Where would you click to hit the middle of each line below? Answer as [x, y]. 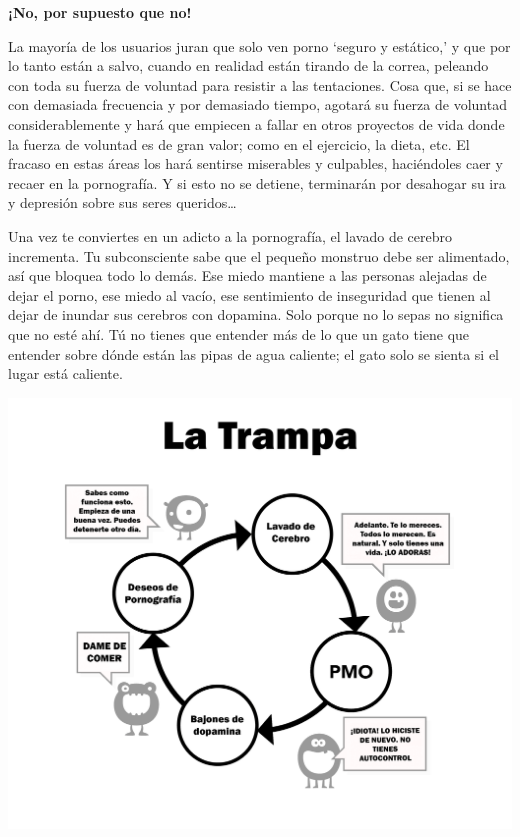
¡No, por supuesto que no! [100, 12]
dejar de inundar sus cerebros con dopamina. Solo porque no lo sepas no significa [256, 314]
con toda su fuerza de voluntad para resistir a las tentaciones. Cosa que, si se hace [260, 84]
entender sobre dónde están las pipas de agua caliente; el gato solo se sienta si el [254, 353]
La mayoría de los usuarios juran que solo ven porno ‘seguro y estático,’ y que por [259, 45]
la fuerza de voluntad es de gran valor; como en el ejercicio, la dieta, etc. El [239, 143]
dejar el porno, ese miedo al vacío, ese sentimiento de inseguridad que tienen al [249, 294]
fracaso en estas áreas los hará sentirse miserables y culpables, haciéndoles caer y [255, 163]
